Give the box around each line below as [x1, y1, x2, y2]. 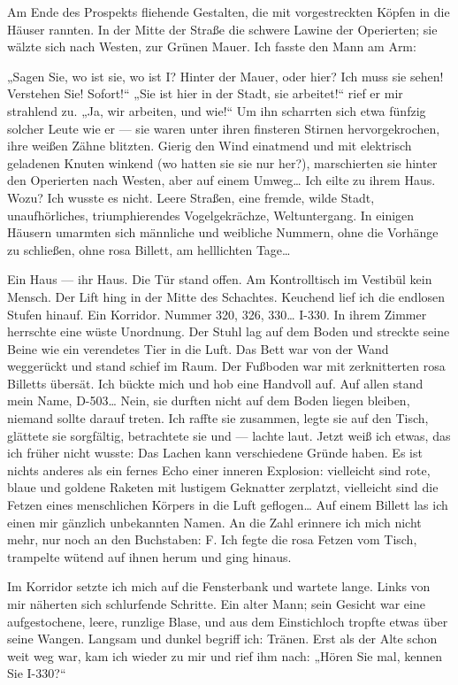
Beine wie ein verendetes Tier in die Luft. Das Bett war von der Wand [7, 339, 389, 358]
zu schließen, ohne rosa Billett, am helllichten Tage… [7, 240, 291, 258]
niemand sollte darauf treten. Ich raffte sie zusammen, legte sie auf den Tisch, [7, 409, 429, 427]
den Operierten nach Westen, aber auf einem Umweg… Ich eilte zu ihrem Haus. [7, 171, 436, 189]
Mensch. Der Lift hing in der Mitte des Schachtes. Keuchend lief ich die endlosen [7, 287, 446, 305]
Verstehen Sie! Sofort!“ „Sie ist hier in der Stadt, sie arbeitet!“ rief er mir [7, 84, 403, 103]
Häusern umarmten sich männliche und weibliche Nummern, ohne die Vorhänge [7, 223, 439, 242]
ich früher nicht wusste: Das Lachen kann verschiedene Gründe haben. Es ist [7, 443, 423, 462]
